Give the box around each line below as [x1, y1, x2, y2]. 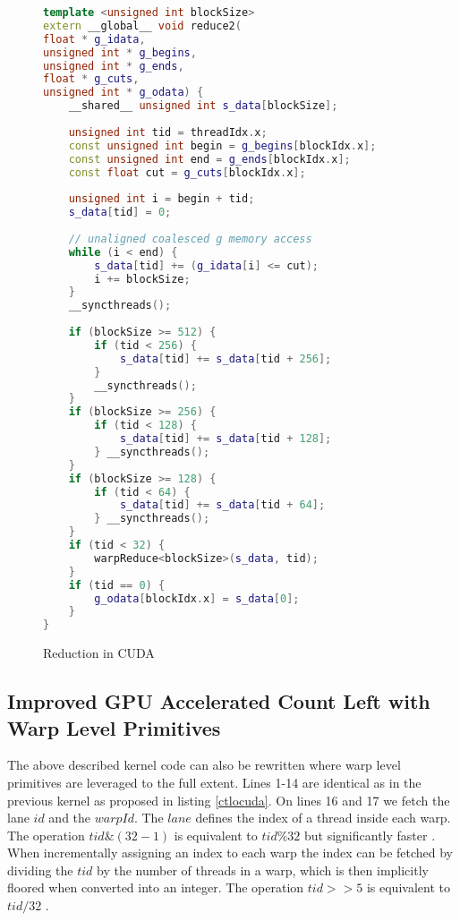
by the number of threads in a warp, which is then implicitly [97, 860, 429, 879]
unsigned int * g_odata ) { [43, 86, 204, 99]
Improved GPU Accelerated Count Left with [7, 687, 430, 715]
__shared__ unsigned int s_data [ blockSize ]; [68, 99, 338, 113]
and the [48, 808, 91, 827]
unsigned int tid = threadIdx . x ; [68, 125, 268, 139]
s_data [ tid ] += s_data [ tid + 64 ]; [119, 499, 326, 512]
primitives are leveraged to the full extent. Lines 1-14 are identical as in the [7, 772, 422, 791]
